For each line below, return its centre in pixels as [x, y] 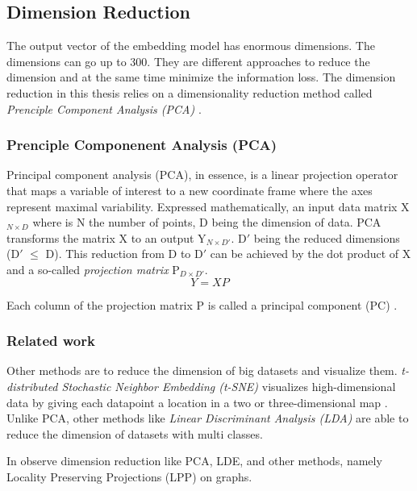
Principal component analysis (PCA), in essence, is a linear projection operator [202, 175]
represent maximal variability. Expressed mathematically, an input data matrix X [208, 206]
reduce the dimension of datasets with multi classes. [135, 433]
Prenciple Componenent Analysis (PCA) [142, 145]
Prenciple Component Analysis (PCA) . [104, 108]
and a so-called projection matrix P [93, 269]
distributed [32, 386]
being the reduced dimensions [327, 237]
